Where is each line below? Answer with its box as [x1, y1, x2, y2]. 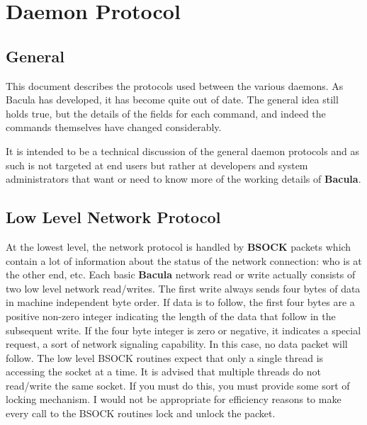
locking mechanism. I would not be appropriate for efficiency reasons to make [6, 392, 341, 407]
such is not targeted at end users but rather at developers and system [6, 157, 308, 172]
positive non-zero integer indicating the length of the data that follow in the [6, 308, 336, 323]
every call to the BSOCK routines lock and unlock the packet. [6, 406, 276, 421]
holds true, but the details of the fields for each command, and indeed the [6, 106, 326, 120]
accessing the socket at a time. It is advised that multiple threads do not [6, 364, 321, 379]
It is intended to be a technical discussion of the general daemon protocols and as [6, 143, 360, 158]
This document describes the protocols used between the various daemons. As [6, 78, 344, 93]
